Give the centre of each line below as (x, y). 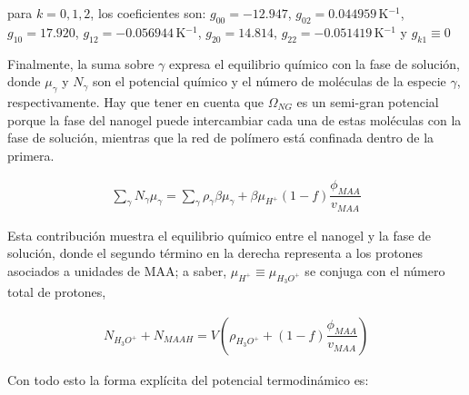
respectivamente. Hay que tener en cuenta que (136, 101)
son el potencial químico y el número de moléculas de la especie (269, 81)
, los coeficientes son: (148, 13)
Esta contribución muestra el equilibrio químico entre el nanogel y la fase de (220, 235)
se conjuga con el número (375, 270)
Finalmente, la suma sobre (81, 63)
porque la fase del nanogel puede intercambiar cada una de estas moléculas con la (234, 119)
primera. (31, 155)
